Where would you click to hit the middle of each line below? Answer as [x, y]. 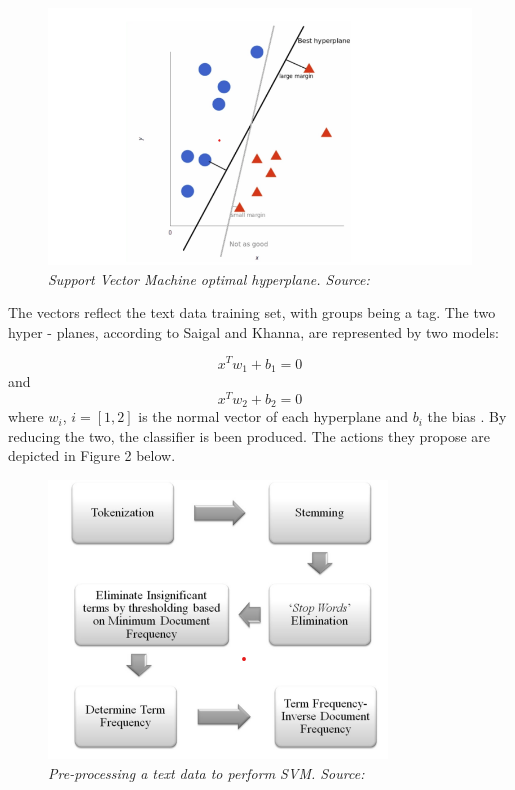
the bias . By [467, 416]
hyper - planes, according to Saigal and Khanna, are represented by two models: [253, 331]
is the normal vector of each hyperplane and [273, 416]
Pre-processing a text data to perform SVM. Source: [206, 772]
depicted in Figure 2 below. [92, 455]
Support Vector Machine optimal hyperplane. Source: [209, 278]
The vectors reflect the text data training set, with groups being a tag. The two [252, 312]
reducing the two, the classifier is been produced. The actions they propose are [249, 435]
